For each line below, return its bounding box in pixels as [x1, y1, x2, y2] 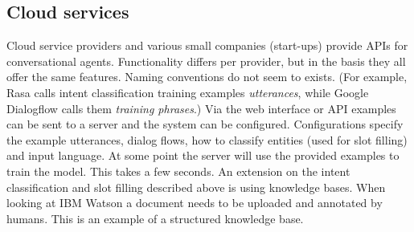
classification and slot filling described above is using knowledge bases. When [6, 178, 386, 195]
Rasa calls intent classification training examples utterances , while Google [6, 83, 369, 100]
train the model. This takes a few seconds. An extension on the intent [6, 162, 350, 179]
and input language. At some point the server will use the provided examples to [6, 147, 400, 164]
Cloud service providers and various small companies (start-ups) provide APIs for [6, 37, 408, 54]
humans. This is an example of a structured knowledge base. [6, 210, 304, 226]
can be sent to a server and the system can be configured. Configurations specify [6, 116, 404, 132]
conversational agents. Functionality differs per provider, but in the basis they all [6, 52, 406, 69]
